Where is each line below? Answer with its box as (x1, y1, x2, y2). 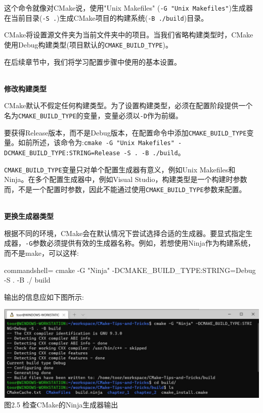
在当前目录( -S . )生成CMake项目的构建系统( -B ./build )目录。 (4, 12, 208, 23)
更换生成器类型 (4, 211, 54, 221)
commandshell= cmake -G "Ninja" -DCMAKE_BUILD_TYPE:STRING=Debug (4, 264, 256, 275)
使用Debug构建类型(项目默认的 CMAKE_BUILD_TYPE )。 (4, 39, 172, 50)
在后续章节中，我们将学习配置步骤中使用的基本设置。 (4, 56, 181, 67)
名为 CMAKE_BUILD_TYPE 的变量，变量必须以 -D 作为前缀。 (4, 110, 183, 120)
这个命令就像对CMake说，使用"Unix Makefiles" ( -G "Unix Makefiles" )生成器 (4, 3, 253, 13)
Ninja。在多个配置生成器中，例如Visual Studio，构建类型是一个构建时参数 (4, 174, 247, 185)
